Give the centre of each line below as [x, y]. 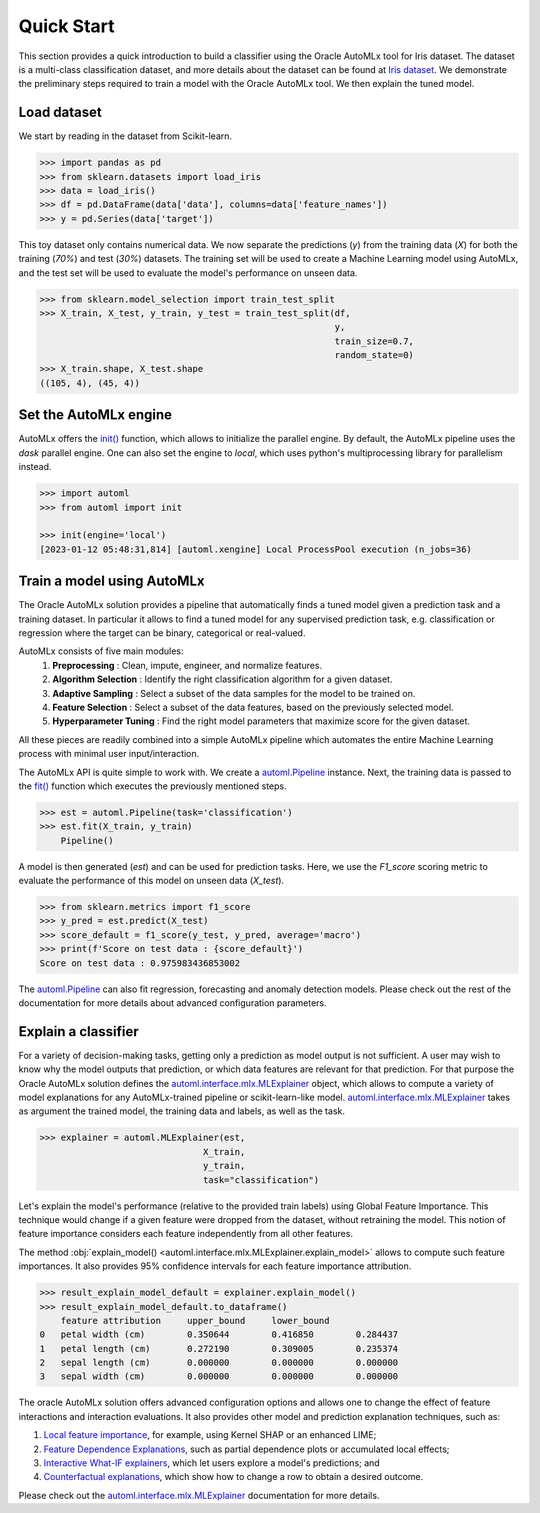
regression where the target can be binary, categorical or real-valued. [162, 632]
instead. [35, 467]
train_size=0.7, [374, 341]
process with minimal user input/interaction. [109, 754]
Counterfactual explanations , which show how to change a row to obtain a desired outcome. [233, 1477]
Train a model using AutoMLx [111, 581]
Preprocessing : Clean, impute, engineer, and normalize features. [187, 665]
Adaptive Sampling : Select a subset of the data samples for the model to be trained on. [234, 693]
